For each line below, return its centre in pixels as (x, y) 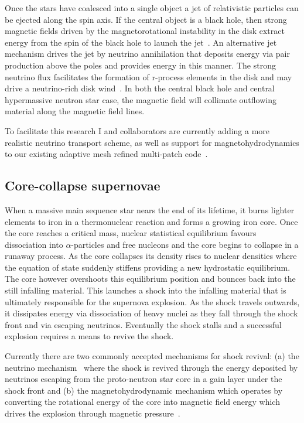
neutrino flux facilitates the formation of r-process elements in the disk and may (148, 76)
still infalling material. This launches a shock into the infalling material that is (146, 290)
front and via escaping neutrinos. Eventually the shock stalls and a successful (143, 324)
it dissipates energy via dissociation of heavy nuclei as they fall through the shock (151, 313)
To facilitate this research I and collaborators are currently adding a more (137, 130)
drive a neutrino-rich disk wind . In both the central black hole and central (140, 88)
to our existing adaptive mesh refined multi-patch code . (106, 154)
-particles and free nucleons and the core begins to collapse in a (185, 244)
